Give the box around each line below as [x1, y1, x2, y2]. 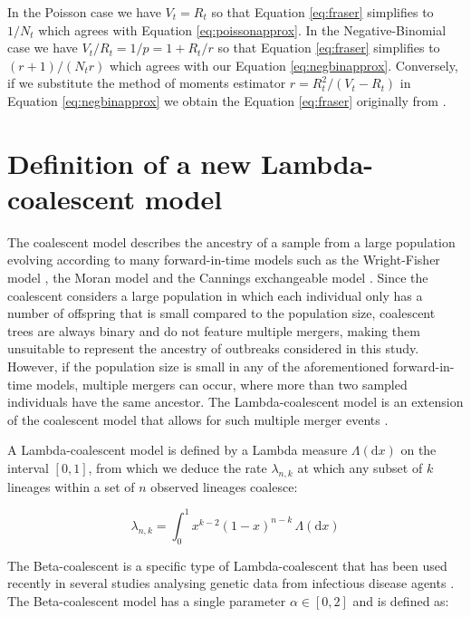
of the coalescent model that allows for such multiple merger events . [7, 410, 389, 429]
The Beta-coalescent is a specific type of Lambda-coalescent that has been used [7, 555, 447, 574]
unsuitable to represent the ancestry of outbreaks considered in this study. [7, 339, 419, 358]
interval [7, 458, 49, 477]
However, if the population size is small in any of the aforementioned [7, 357, 389, 376]
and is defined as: [352, 591, 449, 610]
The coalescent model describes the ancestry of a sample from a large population [7, 232, 456, 251]
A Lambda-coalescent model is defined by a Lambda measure [7, 440, 348, 459]
